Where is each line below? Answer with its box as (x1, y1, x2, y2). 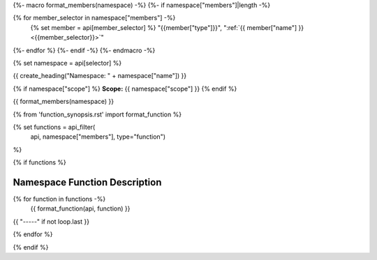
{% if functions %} (13, 158, 66, 167)
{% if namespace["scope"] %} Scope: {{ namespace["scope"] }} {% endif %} (13, 84, 237, 93)
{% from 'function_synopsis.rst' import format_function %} (13, 110, 182, 118)
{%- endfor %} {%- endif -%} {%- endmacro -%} (13, 46, 156, 54)
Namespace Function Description (13, 176, 162, 188)
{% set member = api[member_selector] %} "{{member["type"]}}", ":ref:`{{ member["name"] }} (30, 23, 304, 31)
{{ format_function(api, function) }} (30, 204, 131, 213)
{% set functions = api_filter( (13, 123, 96, 131)
